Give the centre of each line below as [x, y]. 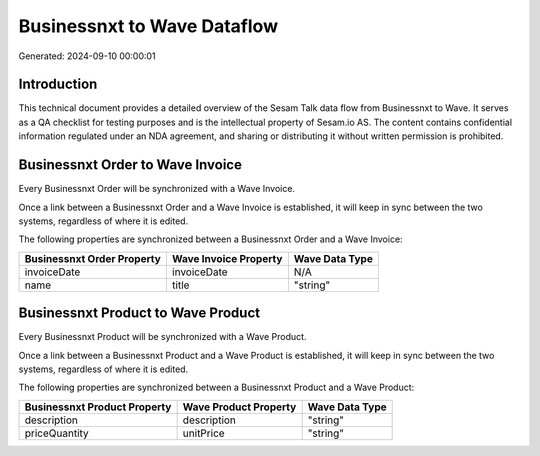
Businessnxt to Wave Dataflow [148, 26]
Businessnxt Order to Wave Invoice [130, 165]
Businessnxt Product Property [98, 407]
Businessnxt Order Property [93, 258]
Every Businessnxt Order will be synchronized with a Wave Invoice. [156, 189]
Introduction [58, 84]
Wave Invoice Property [227, 258]
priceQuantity [56, 433]
